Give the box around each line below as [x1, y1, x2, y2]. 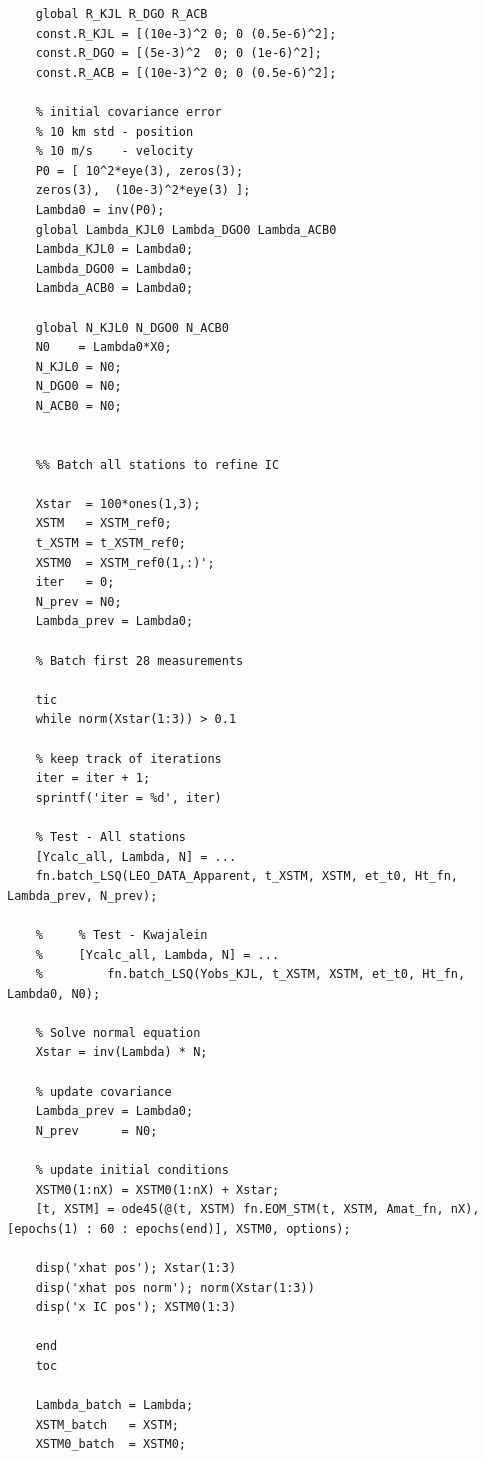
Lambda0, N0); [7, 986, 101, 1001]
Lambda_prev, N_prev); [7, 888, 158, 903]
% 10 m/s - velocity [35, 144, 194, 159]
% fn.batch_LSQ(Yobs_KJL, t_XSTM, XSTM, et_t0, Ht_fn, [35, 967, 466, 982]
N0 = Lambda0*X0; [35, 340, 172, 355]
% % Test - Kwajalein [35, 927, 208, 942]
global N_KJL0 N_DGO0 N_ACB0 [35, 320, 229, 335]
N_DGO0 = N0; [35, 379, 122, 394]
